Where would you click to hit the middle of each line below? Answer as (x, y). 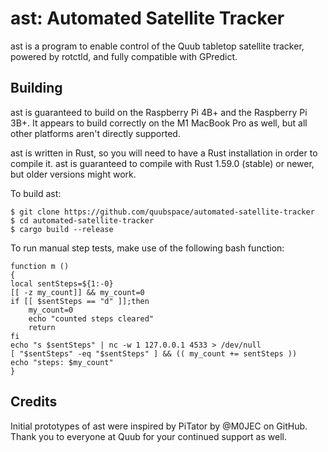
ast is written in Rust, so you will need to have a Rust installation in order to (164, 153)
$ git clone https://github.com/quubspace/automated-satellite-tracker (162, 212)
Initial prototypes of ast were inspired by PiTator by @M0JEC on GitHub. (159, 426)
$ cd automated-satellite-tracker (82, 220)
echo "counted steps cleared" (91, 318)
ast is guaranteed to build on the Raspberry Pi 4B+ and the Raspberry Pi (159, 112)
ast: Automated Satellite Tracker (147, 18)
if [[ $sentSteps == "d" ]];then (80, 301)
